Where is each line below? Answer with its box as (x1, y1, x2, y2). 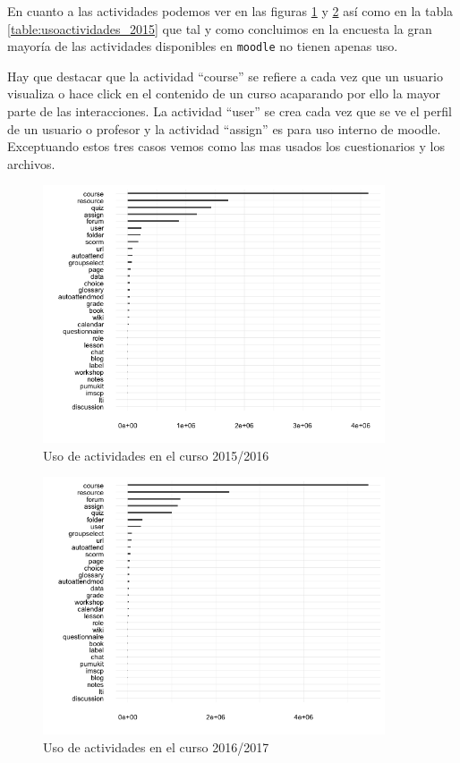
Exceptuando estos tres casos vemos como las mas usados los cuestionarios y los (7, 137, 445, 156)
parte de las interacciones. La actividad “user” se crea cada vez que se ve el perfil (7, 102, 452, 121)
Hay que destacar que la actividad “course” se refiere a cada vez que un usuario (7, 66, 443, 85)
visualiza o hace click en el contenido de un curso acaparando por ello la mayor (7, 84, 441, 103)
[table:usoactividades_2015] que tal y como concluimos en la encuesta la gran (7, 19, 432, 38)
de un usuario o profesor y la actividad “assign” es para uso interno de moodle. (7, 119, 441, 138)
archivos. (7, 154, 55, 173)
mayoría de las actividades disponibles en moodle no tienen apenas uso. (7, 37, 398, 55)
